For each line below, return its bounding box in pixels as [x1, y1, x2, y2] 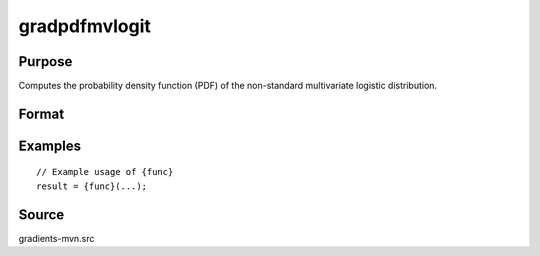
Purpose [18, 53, 73, 70]
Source [18, 206, 65, 223]
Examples [18, 137, 82, 154]
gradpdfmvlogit [18, 15, 152, 37]
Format [18, 105, 65, 122]
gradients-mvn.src [18, 232, 95, 244]
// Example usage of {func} [36, 166, 174, 178]
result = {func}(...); [36, 180, 148, 192]
